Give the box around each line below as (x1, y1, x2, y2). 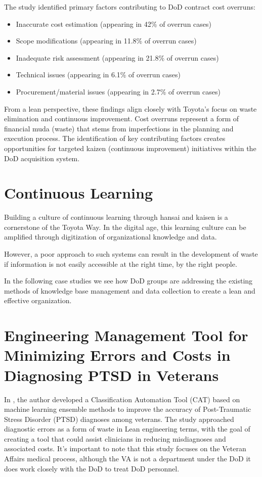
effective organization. (4, 295, 72, 306)
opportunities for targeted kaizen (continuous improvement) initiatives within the (4, 142, 256, 153)
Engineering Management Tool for (4, 325, 248, 346)
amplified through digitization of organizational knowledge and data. (4, 231, 217, 242)
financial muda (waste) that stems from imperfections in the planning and (4, 123, 234, 133)
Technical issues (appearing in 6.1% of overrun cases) (16, 69, 181, 80)
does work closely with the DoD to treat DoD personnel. (4, 463, 180, 473)
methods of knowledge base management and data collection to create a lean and (4, 285, 255, 296)
